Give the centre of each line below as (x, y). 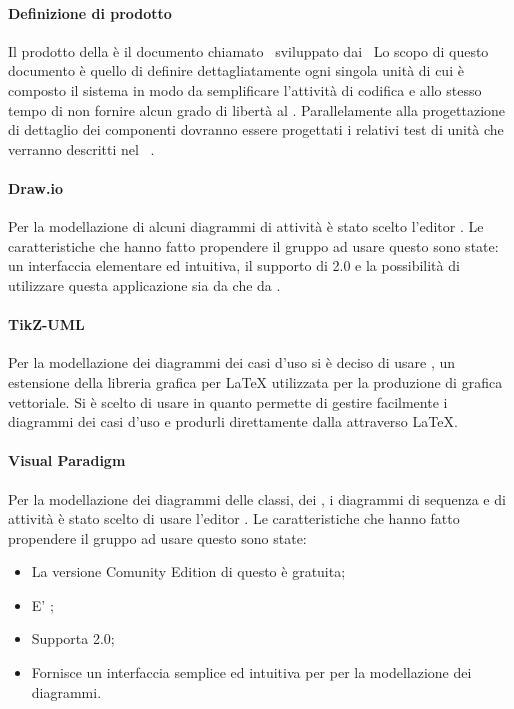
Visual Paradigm (67, 460)
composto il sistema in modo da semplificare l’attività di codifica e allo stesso (245, 89)
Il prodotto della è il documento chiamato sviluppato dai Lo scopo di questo (248, 50)
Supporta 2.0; (73, 638)
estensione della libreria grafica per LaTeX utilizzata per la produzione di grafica (255, 381)
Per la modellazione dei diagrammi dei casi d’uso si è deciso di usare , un (232, 362)
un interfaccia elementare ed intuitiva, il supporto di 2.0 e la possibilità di (234, 265)
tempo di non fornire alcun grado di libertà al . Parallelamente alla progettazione (257, 109)
